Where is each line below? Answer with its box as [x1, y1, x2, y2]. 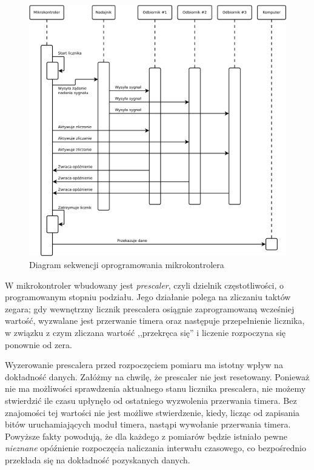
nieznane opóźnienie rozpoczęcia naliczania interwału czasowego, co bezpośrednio [5, 441, 306, 454]
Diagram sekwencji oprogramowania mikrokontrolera [29, 258, 224, 271]
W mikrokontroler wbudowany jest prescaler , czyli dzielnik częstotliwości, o [5, 278, 284, 291]
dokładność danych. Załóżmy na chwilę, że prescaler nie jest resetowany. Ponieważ [5, 370, 310, 383]
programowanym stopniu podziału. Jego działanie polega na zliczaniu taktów [5, 290, 291, 303]
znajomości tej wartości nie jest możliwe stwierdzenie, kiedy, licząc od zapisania [5, 406, 300, 418]
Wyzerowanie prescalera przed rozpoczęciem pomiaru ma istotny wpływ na [5, 358, 283, 371]
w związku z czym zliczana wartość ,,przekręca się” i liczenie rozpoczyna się [5, 326, 286, 339]
